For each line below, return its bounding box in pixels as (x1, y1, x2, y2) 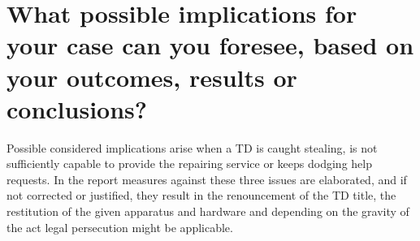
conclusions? (6, 92, 147, 125)
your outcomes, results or (6, 60, 297, 93)
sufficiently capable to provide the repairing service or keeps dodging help (6, 155, 372, 172)
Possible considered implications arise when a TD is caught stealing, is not (6, 139, 378, 156)
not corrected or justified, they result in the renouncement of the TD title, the (6, 187, 396, 204)
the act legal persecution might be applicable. (6, 218, 233, 235)
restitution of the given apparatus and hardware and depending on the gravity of (6, 203, 409, 220)
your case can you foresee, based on (6, 28, 414, 62)
